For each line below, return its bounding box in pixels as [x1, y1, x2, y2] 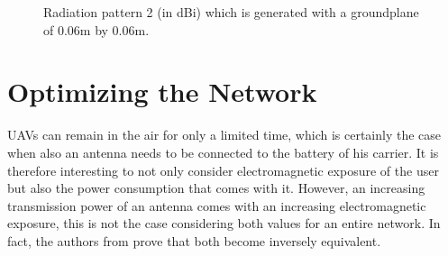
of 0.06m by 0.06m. [43, 20, 150, 39]
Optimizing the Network [7, 73, 317, 110]
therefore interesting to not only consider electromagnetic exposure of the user [7, 160, 439, 179]
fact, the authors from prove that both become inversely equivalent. [7, 231, 381, 250]
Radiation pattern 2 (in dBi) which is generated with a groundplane [43, 3, 419, 21]
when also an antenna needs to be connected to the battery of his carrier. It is [7, 142, 439, 161]
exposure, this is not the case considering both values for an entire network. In [7, 214, 441, 233]
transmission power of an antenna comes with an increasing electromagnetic [7, 196, 426, 215]
